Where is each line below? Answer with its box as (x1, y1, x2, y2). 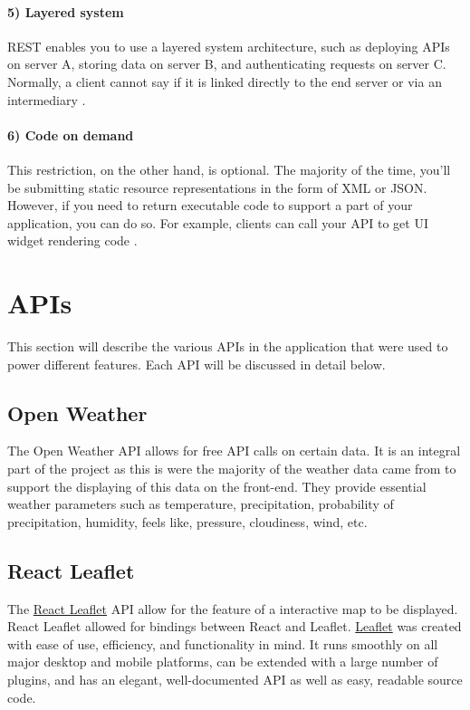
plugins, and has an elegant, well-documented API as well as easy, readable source (7, 670, 463, 688)
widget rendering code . (7, 231, 138, 250)
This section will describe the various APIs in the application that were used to (7, 337, 448, 356)
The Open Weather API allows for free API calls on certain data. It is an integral (7, 441, 461, 460)
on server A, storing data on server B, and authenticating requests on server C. (7, 54, 446, 73)
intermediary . (7, 90, 86, 109)
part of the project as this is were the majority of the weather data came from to (7, 459, 456, 478)
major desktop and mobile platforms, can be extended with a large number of (7, 652, 438, 671)
